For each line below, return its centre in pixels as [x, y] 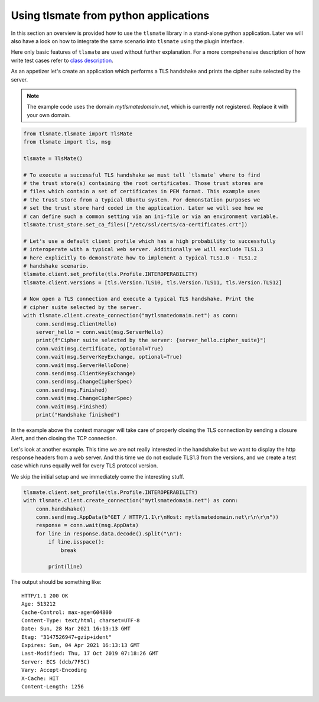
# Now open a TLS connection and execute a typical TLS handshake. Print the [139, 299]
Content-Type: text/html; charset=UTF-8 [81, 620]
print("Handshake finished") [78, 415]
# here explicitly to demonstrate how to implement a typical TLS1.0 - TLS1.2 [140, 258]
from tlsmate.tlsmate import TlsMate [78, 134]
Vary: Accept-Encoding [54, 670]
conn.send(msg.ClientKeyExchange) [86, 373]
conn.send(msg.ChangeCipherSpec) [84, 382]
